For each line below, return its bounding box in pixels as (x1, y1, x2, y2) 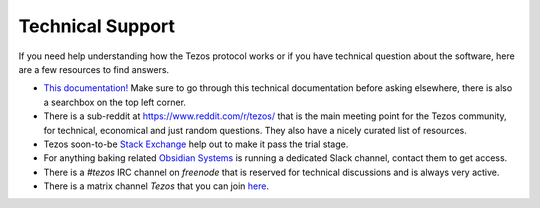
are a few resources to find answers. (18, 63, 170, 75)
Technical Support (18, 15, 175, 37)
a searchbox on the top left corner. (43, 96, 187, 108)
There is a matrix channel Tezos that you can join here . (43, 180, 270, 192)
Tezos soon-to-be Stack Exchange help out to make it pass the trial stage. (43, 138, 349, 150)
